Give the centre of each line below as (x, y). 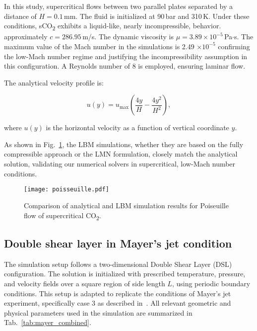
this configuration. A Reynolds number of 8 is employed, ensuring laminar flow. (125, 66)
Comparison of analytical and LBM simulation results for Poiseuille (126, 205)
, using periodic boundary (211, 284)
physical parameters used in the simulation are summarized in (98, 312)
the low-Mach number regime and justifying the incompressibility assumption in (126, 56)
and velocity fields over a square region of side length (85, 284)
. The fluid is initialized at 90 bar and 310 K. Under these (162, 16)
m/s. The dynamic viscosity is (128, 37)
